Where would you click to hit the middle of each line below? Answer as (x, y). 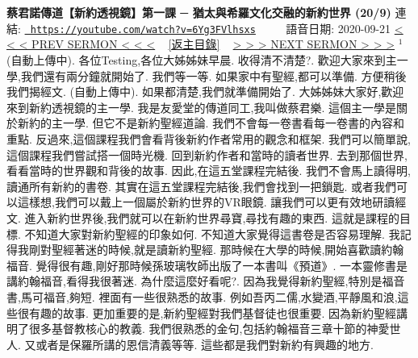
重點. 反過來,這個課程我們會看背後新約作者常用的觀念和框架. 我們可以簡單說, (209, 139)
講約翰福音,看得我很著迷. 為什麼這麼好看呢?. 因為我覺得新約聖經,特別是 (194, 281)
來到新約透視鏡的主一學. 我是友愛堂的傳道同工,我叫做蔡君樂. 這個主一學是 (201, 107)
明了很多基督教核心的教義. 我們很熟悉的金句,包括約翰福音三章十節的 (187, 329)
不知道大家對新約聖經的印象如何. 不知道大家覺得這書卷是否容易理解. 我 (212, 233)
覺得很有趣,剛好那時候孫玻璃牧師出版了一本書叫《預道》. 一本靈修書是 (222, 265)
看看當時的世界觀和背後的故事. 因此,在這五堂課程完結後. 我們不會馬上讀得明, (209, 171)
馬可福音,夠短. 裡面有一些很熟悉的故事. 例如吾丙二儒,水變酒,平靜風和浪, (209, 296)
